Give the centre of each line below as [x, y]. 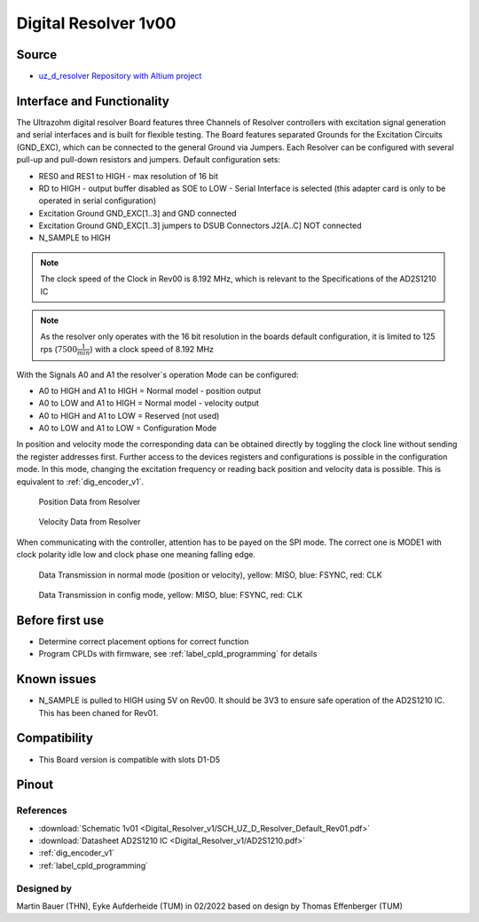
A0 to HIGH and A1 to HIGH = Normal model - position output [150, 390]
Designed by [44, 888]
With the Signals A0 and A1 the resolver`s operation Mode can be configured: [157, 374]
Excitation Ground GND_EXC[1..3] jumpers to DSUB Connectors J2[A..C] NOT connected [200, 225]
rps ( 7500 [59, 349]
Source [37, 55]
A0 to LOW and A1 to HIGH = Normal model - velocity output [149, 403]
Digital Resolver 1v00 [96, 23]
